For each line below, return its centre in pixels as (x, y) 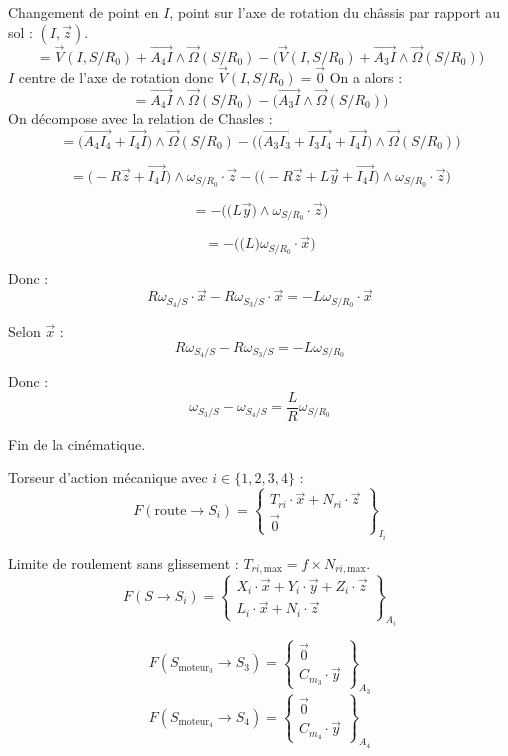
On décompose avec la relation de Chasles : (140, 117)
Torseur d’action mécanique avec (108, 477)
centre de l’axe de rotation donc (116, 77)
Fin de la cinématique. (77, 443)
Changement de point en (83, 12)
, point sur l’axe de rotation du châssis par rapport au (335, 12)
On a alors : (366, 77)
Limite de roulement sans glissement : (123, 562)
